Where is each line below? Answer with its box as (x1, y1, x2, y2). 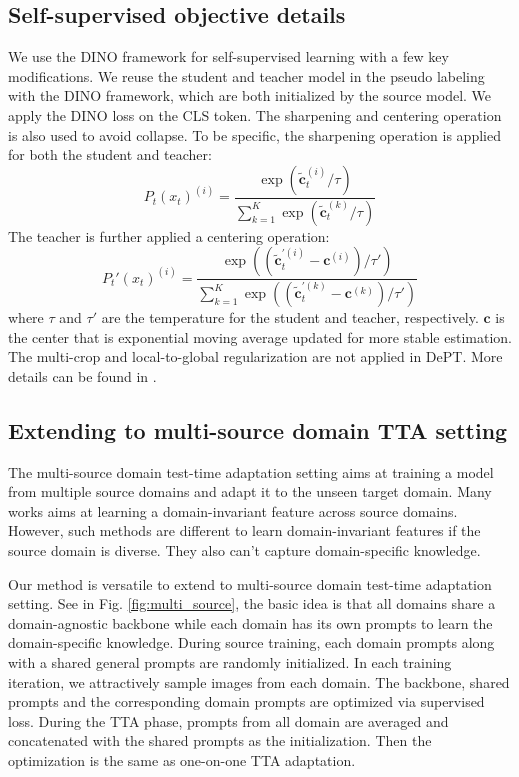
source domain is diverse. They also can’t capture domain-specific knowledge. (8, 540, 481, 561)
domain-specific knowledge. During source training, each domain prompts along (8, 632, 495, 653)
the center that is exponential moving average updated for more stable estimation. (8, 326, 512, 347)
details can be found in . (8, 365, 157, 386)
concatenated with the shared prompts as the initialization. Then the (8, 730, 432, 751)
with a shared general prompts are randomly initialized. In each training (8, 652, 452, 673)
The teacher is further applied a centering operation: (8, 225, 330, 246)
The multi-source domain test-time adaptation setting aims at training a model (8, 461, 494, 482)
